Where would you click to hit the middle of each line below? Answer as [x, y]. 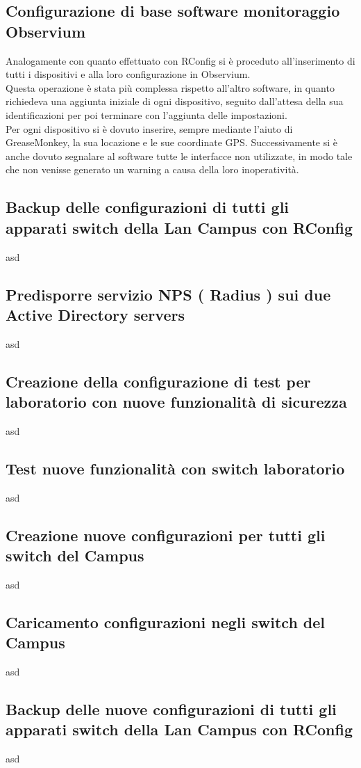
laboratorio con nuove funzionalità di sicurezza [176, 402]
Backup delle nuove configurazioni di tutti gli [171, 709]
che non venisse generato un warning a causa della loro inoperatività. [152, 169]
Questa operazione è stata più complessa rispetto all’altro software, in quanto [170, 87]
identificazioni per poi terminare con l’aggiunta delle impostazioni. [146, 114]
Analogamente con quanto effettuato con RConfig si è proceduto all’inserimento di [180, 60]
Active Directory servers [95, 314]
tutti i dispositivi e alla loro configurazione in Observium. [128, 74]
